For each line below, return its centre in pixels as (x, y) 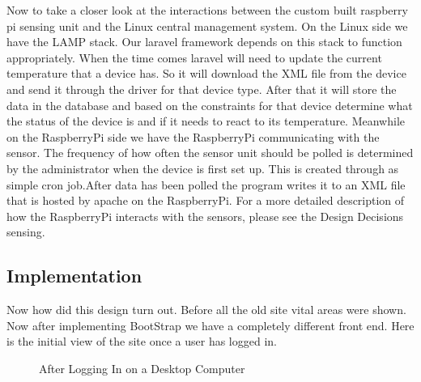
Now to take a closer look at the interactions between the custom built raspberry (207, 10)
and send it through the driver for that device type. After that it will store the (202, 89)
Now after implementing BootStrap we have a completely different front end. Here (210, 325)
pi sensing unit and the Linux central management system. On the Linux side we (207, 25)
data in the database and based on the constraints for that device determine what (210, 105)
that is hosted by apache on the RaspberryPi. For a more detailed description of (206, 200)
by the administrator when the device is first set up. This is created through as (203, 168)
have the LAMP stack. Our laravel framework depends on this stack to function (204, 42)
